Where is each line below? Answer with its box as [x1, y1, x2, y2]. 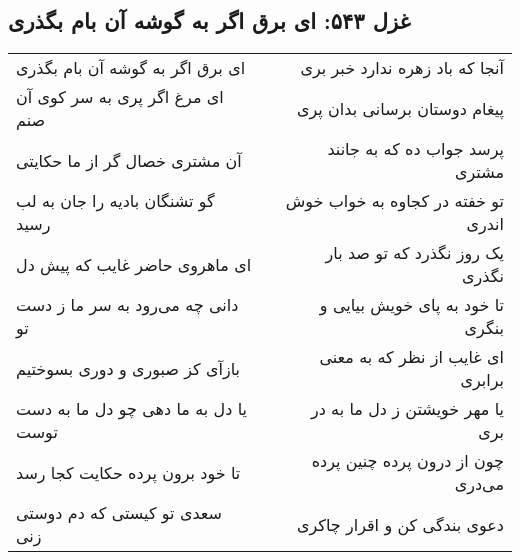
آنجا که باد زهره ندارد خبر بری [300, 56, 504, 80]
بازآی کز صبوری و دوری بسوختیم [16, 356, 241, 380]
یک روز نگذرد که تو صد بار [325, 241, 504, 265]
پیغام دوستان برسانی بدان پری [296, 96, 504, 120]
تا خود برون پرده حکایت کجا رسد [16, 460, 241, 484]
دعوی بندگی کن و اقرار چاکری [296, 512, 504, 536]
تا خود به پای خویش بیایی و [319, 293, 504, 317]
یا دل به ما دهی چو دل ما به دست [16, 397, 248, 421]
